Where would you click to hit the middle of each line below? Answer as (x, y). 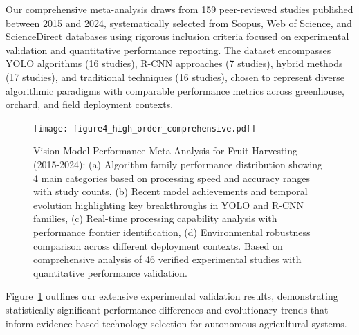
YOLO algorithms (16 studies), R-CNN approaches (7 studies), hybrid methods (174, 63)
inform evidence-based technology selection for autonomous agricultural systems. (176, 323)
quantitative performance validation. (110, 272)
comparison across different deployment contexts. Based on (158, 245)
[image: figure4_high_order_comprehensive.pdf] (145, 128)
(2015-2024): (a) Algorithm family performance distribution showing (178, 164)
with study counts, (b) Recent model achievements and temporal (171, 191)
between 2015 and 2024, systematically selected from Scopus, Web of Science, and (179, 22)
